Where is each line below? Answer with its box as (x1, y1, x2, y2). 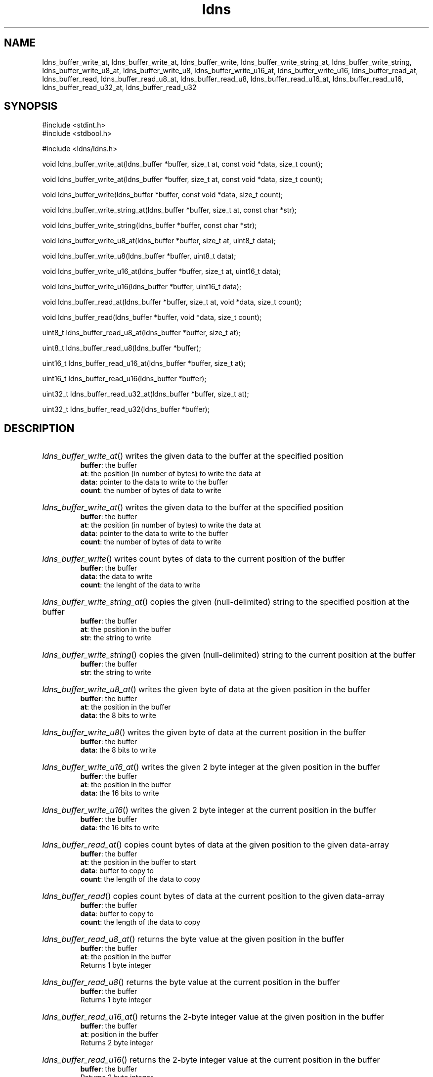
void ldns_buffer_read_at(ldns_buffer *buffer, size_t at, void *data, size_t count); (42, 298, 302, 307)
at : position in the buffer (80, 1030, 159, 1039)
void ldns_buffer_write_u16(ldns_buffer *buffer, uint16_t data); (42, 282, 242, 291)
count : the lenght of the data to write (80, 581, 201, 589)
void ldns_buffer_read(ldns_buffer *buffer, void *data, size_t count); (42, 313, 262, 322)
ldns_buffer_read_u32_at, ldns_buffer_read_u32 (42, 83, 197, 91)
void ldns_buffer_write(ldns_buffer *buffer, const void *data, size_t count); (42, 190, 283, 199)
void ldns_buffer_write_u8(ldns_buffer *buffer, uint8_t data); (42, 252, 236, 261)
